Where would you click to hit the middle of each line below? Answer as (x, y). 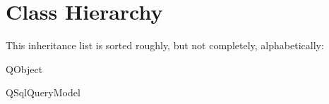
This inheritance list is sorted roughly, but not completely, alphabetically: (165, 45)
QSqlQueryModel (43, 92)
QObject (24, 69)
